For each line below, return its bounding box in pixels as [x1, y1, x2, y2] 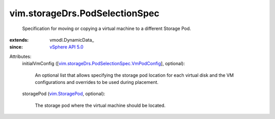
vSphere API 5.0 [49, 44, 84, 50]
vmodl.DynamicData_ [49, 37, 94, 43]
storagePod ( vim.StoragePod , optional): [22, 91, 105, 97]
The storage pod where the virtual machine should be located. [35, 102, 166, 108]
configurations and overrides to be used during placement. [35, 79, 159, 85]
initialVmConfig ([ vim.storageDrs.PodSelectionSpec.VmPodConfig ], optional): [22, 61, 185, 67]
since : [9, 44, 23, 50]
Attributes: [9, 53, 32, 59]
